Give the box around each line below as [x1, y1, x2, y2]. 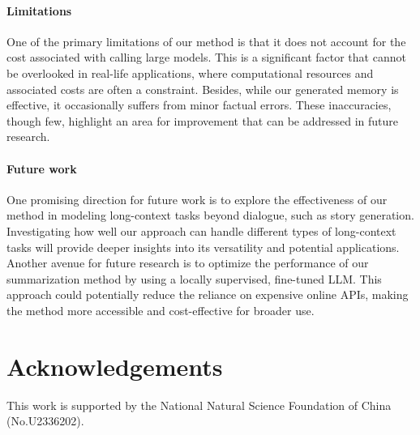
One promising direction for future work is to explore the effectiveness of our [6, 190, 388, 207]
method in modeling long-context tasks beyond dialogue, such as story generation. [6, 207, 414, 224]
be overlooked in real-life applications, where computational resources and [6, 64, 374, 81]
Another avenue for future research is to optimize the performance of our [6, 254, 369, 271]
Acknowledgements [6, 349, 223, 382]
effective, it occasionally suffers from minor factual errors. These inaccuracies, [6, 96, 392, 113]
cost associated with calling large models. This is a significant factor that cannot [6, 49, 406, 66]
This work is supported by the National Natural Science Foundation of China [6, 396, 392, 413]
